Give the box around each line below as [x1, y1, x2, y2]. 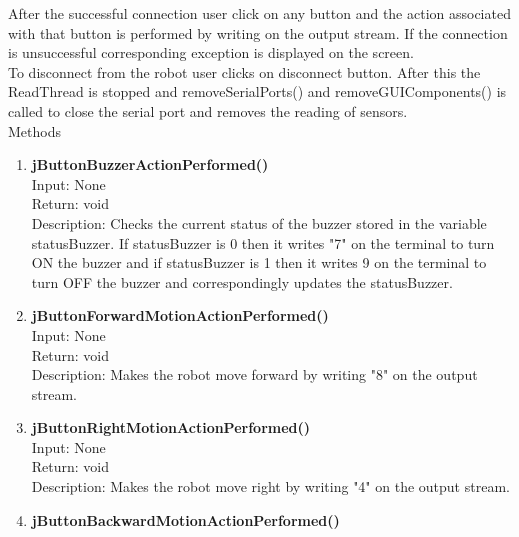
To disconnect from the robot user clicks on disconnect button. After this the [8, 61, 481, 82]
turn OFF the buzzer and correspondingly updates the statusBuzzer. [31, 271, 453, 292]
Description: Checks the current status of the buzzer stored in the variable [31, 212, 487, 233]
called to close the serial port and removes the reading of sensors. [8, 100, 408, 121]
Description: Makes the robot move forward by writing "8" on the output [31, 364, 478, 385]
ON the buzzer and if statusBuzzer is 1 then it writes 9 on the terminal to [31, 252, 487, 273]
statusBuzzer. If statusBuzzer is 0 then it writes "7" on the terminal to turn [31, 232, 495, 253]
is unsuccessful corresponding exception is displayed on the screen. [8, 42, 414, 63]
